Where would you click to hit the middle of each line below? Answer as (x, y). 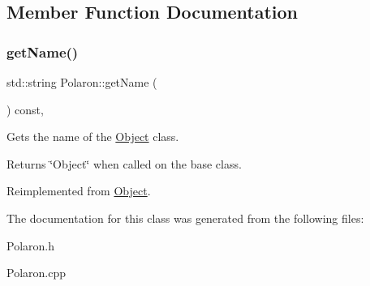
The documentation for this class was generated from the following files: (185, 218)
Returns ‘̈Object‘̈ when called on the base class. (124, 163)
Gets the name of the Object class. (93, 137)
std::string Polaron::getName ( (82, 82)
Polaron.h (30, 245)
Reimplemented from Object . (79, 191)
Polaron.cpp (36, 273)
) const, (25, 109)
